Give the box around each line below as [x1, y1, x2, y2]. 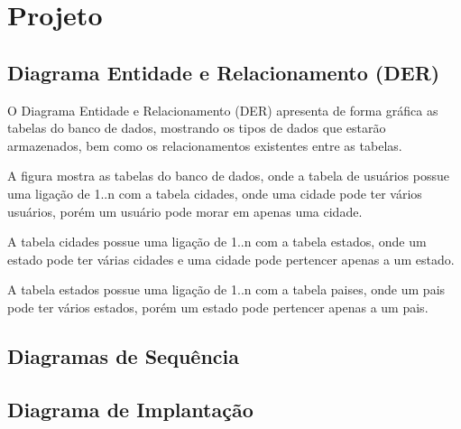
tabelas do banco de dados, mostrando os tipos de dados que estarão [7, 118, 386, 137]
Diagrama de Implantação [7, 395, 254, 423]
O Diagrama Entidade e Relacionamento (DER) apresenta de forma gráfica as [7, 100, 438, 119]
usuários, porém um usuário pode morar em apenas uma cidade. [7, 201, 363, 220]
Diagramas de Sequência [7, 341, 239, 369]
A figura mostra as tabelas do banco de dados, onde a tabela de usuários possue [7, 166, 449, 185]
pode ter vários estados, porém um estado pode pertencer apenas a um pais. [7, 297, 429, 316]
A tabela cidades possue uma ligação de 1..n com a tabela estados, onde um [7, 232, 427, 251]
